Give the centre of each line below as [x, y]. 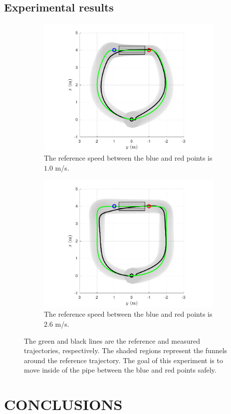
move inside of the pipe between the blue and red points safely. [120, 370]
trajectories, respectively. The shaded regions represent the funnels [126, 350]
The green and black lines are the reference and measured [112, 340]
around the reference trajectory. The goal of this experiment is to [123, 360]
